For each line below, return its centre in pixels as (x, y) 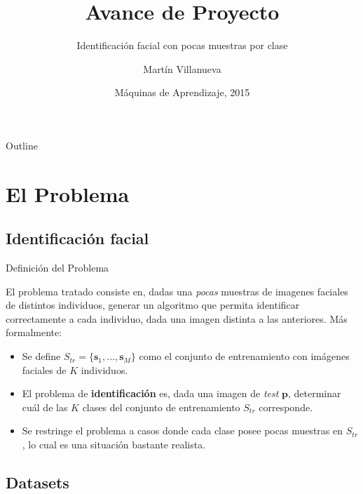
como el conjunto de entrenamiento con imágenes (244, 356)
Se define (41, 356)
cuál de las (45, 407)
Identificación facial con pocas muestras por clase (182, 45)
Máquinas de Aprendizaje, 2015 (182, 92)
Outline (22, 145)
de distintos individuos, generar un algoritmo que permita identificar (153, 305)
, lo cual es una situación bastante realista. (114, 445)
